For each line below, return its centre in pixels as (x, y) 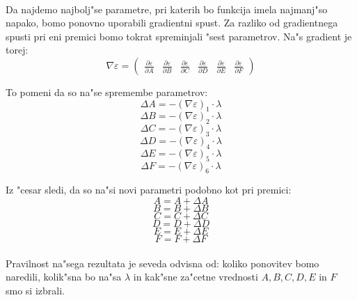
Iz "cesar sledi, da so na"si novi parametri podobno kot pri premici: (149, 190)
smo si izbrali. (35, 290)
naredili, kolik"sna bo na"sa (64, 277)
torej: (17, 50)
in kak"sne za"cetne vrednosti (196, 277)
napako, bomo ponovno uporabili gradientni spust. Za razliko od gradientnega (172, 23)
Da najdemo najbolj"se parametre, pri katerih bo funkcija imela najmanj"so (167, 9)
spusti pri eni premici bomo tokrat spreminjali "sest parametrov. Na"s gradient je (179, 36)
